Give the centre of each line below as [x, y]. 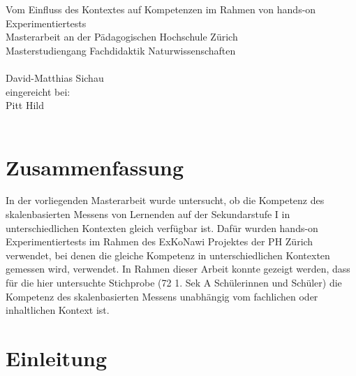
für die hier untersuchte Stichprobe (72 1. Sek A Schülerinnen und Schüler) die [174, 283]
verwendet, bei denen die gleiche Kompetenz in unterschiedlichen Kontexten [168, 255]
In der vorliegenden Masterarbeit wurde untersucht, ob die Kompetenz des [165, 200]
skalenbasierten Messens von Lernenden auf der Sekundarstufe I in [148, 214]
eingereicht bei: [38, 91]
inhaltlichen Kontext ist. [58, 310]
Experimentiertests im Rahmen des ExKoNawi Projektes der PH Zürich [160, 241]
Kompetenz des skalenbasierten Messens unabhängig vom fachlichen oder [162, 296]
